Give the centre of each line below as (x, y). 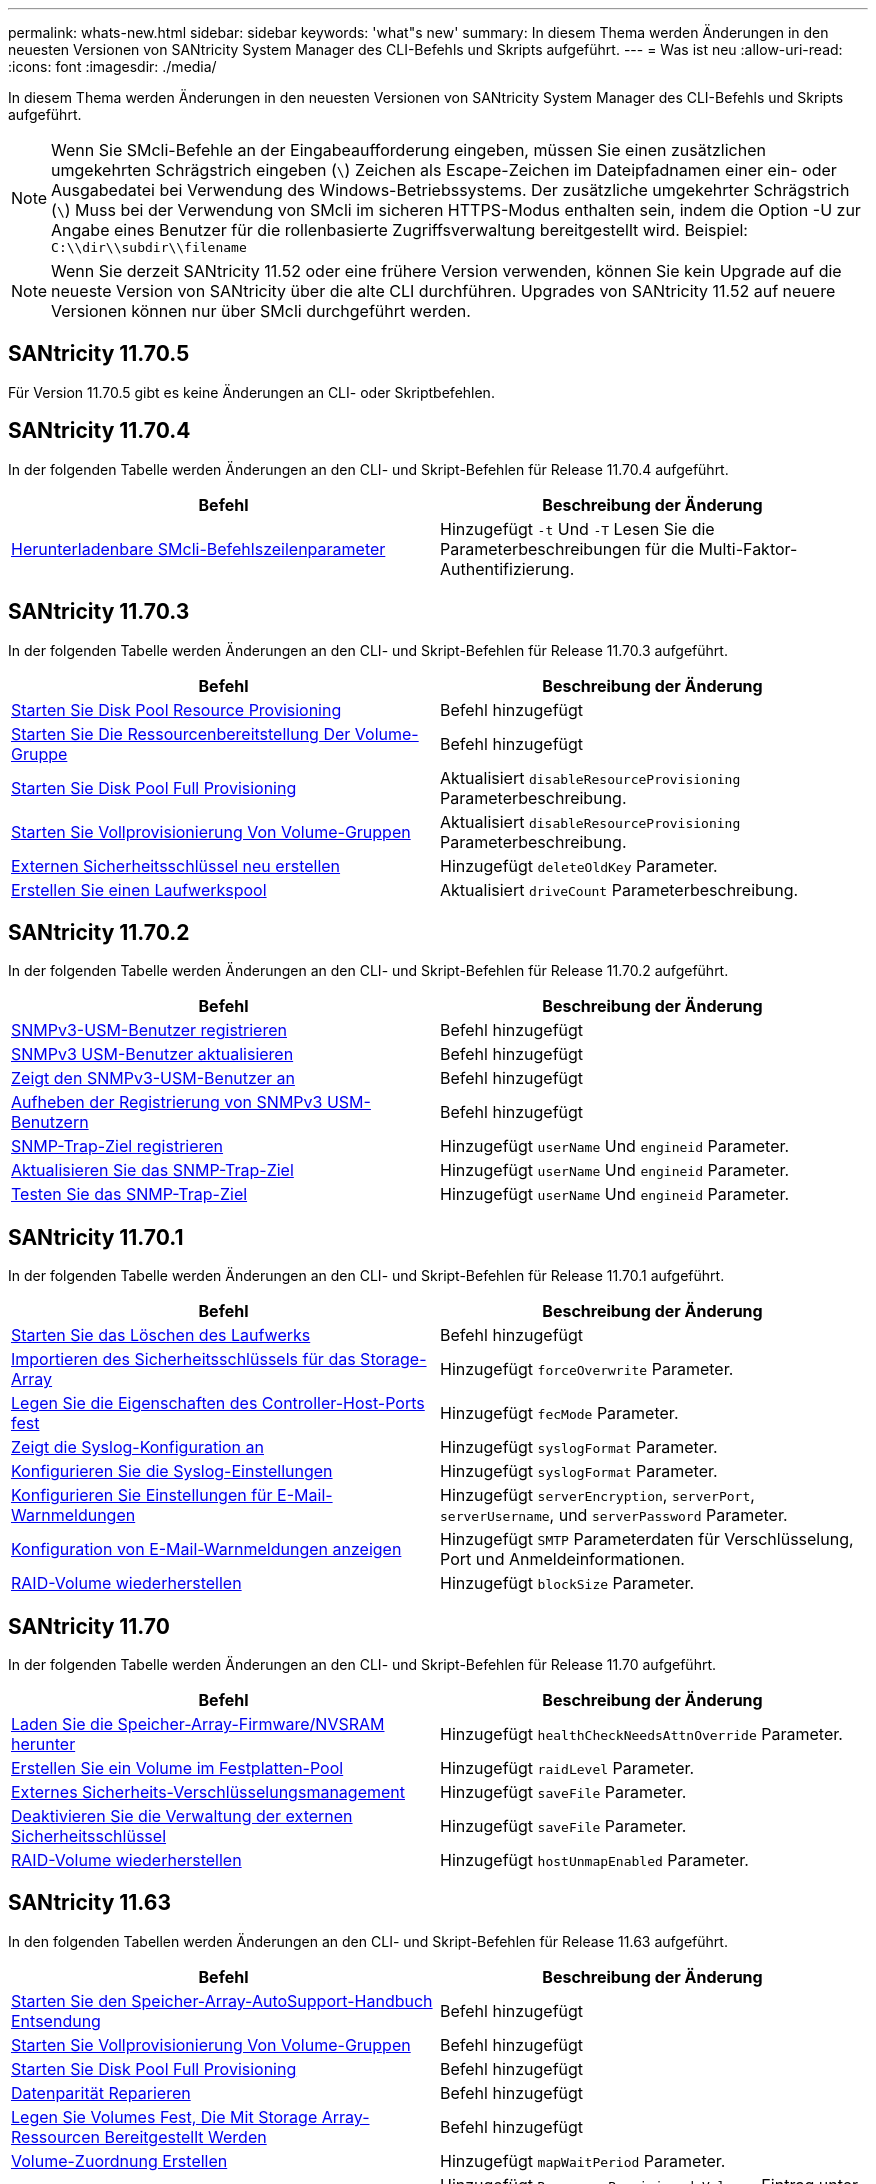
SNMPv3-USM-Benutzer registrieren (149, 1030)
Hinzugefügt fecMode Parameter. (559, 1413)
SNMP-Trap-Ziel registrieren (117, 1146)
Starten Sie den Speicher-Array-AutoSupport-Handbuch (222, 2000)
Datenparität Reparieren (101, 2092)
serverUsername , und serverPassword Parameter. (614, 1515)
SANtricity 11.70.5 (99, 354)
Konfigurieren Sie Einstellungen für (142, 1495)
